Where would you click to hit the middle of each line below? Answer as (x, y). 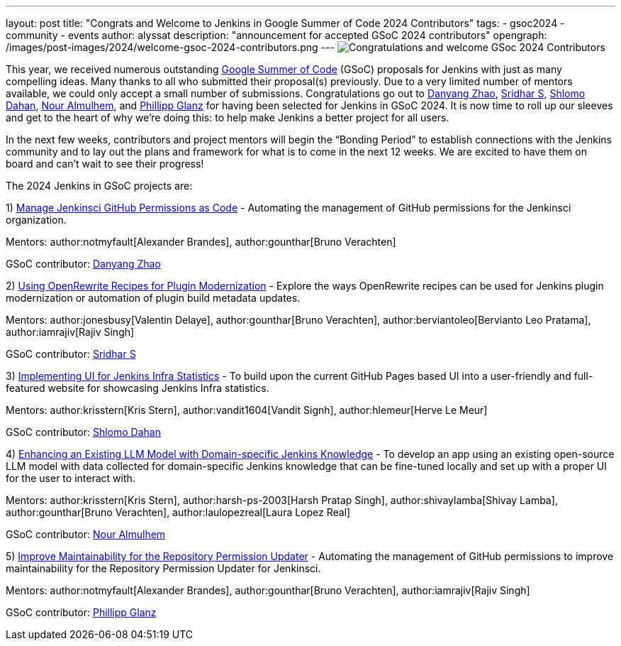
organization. (36, 220)
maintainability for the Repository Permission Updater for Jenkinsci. (163, 568)
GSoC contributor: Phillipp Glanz (81, 612)
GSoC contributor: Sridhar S (71, 354)
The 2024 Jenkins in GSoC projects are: (99, 186)
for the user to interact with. (71, 478)
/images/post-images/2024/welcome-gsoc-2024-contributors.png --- (170, 47)
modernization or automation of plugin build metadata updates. (153, 298)
